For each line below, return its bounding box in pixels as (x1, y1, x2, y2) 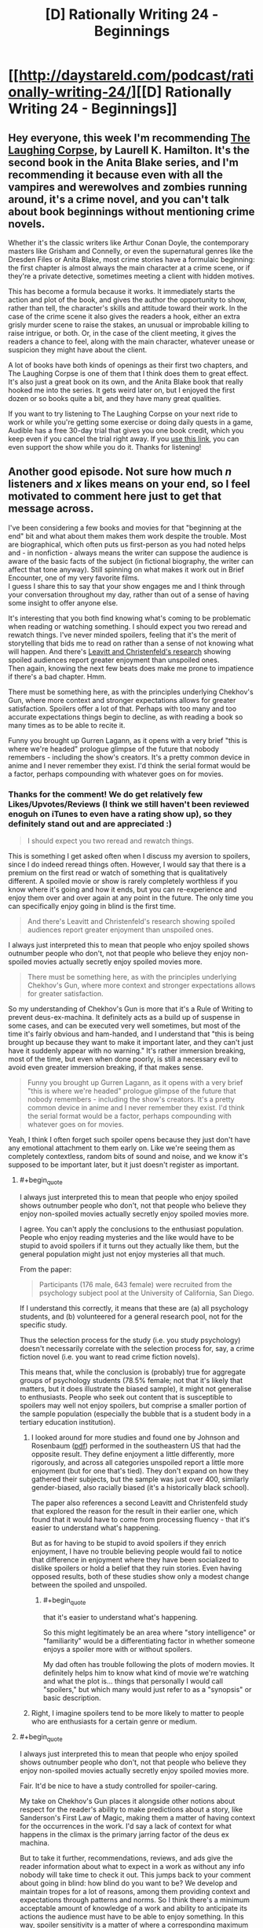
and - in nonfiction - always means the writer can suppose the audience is (8, 548, 249, 557)
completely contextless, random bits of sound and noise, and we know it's (8, 1152, 249, 1161)
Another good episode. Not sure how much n (8, 465, 232, 479)
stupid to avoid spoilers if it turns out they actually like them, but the (19, 1241, 239, 1250)
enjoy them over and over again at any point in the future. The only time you (8, 893, 254, 903)
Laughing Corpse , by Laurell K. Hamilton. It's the (8, 143, 250, 156)
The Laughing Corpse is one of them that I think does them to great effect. (8, 369, 249, 378)
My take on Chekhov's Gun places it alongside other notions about (19, 1796, 236, 1805)
